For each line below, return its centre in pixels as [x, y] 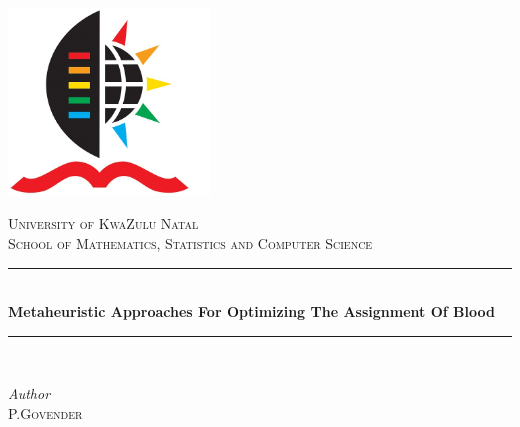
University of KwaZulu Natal [103, 223]
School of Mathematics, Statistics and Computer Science [190, 243]
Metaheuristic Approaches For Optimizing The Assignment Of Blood [251, 311]
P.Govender [45, 412]
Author [29, 393]
